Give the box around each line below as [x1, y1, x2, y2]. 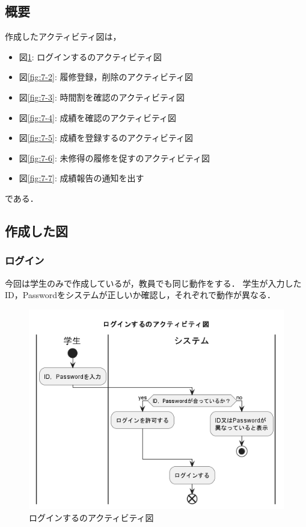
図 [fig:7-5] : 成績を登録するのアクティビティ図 [19, 131, 194, 144]
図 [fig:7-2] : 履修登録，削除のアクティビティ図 [19, 70, 194, 83]
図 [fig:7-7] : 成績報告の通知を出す [19, 172, 144, 184]
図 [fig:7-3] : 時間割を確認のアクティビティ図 [19, 90, 185, 103]
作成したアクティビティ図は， [5, 30, 121, 43]
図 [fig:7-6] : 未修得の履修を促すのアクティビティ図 [19, 151, 210, 164]
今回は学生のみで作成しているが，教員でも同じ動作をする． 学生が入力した [5, 276, 302, 289]
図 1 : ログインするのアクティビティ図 [19, 50, 162, 63]
